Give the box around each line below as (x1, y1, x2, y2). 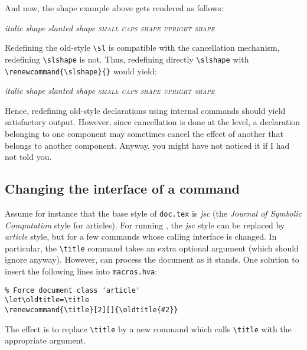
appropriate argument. (5, 334, 86, 346)
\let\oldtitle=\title (5, 296, 90, 305)
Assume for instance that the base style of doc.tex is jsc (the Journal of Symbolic (5, 207, 302, 219)
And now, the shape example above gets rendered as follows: (5, 2, 224, 14)
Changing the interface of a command (5, 179, 240, 198)
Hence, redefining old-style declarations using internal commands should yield (5, 104, 286, 116)
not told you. (5, 151, 52, 163)
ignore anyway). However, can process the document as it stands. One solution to (5, 253, 299, 266)
